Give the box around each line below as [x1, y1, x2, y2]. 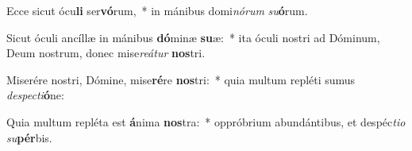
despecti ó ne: [6, 87, 64, 103]
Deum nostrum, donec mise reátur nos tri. [6, 45, 206, 61]
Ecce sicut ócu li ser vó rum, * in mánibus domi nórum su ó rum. [6, 2, 308, 18]
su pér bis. [6, 129, 52, 145]
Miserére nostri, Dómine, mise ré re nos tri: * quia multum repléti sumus [6, 71, 356, 87]
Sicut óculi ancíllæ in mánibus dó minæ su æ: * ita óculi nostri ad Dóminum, [6, 29, 380, 45]
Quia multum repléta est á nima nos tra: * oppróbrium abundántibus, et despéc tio [6, 113, 406, 130]
